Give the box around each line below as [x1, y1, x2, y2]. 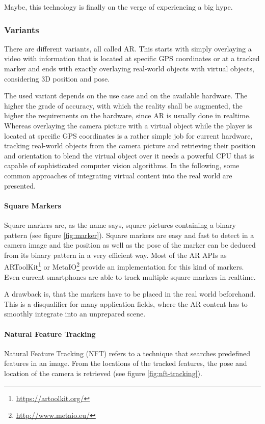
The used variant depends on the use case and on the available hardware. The [4, 90, 248, 101]
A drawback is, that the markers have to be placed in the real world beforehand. [4, 288, 256, 299]
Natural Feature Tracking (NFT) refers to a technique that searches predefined [4, 348, 251, 358]
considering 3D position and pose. [4, 73, 110, 84]
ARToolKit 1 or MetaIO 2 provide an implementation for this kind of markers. [4, 260, 244, 272]
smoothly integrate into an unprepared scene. [4, 308, 146, 319]
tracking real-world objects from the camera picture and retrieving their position [4, 140, 256, 151]
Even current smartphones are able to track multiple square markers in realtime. [4, 271, 256, 282]
